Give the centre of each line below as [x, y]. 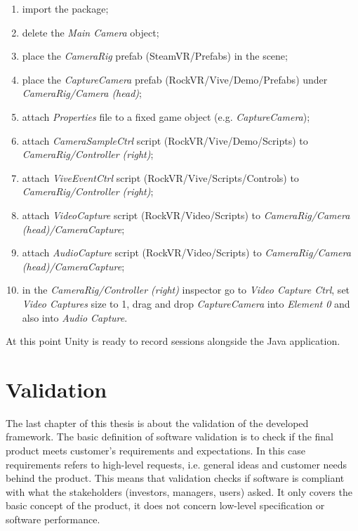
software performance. [53, 519]
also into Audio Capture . [75, 317]
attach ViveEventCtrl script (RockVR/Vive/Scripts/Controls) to [160, 177]
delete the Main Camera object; [91, 32]
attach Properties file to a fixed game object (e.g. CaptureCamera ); [166, 116]
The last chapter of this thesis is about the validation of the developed [157, 422]
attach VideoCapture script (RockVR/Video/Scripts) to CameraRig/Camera [186, 215]
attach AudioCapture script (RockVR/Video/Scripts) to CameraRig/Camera [186, 253]
